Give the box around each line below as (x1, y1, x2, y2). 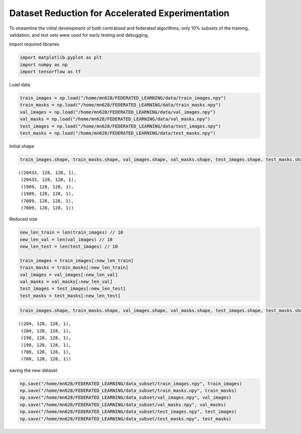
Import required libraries (9, 41, 60, 47)
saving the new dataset (9, 367, 58, 373)
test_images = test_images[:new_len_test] (20, 286, 126, 291)
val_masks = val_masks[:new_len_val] (20, 279, 113, 285)
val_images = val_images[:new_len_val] (20, 272, 118, 277)
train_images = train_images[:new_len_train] (20, 258, 134, 263)
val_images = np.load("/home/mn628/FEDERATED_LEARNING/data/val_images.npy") (20, 109, 216, 115)
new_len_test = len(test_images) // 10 (20, 244, 118, 250)
